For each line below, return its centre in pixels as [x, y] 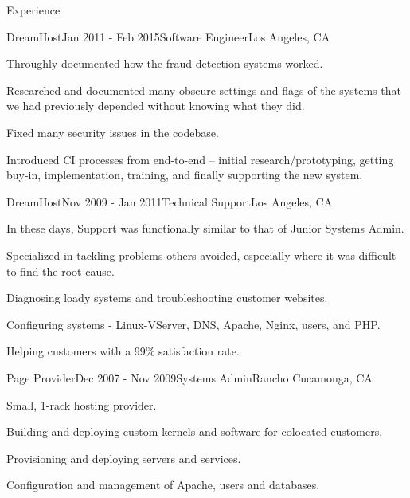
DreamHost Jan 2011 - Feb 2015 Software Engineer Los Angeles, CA [168, 36]
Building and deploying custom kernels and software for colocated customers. [195, 431]
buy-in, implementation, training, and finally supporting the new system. [185, 175]
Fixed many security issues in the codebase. [113, 132]
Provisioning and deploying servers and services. [124, 458]
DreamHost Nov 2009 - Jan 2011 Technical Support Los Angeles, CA [170, 201]
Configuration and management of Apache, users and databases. [163, 485]
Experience [33, 10]
